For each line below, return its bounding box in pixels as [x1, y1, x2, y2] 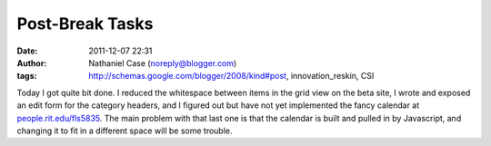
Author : [16, 57, 47, 68]
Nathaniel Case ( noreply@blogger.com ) [88, 57, 237, 68]
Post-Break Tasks [16, 14, 154, 34]
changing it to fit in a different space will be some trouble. [16, 125, 233, 136]
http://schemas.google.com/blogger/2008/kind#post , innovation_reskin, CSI [88, 71, 375, 82]
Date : [16, 45, 38, 56]
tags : [16, 71, 37, 82]
